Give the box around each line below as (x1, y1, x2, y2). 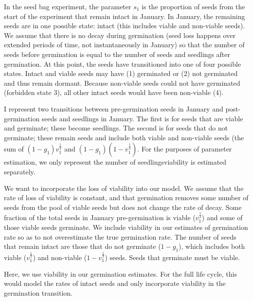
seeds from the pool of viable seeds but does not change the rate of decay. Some (4, 202, 242, 212)
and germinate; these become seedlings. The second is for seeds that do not (4, 123, 228, 133)
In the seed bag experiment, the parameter (4, 1, 131, 11)
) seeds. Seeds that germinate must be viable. (105, 252, 240, 262)
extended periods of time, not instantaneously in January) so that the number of (4, 39, 245, 50)
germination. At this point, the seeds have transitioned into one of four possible (4, 58, 241, 69)
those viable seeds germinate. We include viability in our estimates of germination (4, 222, 248, 232)
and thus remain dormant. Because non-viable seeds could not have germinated (4, 77, 240, 88)
